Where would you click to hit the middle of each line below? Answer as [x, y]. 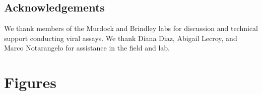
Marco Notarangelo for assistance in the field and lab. [87, 48]
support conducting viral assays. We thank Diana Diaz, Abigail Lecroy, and [121, 38]
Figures [30, 82]
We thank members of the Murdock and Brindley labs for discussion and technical [131, 28]
